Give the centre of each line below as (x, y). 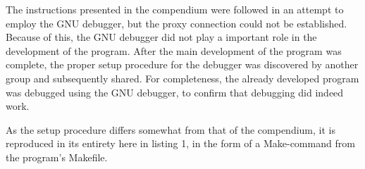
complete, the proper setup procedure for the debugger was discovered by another (182, 64)
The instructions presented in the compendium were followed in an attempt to (175, 9)
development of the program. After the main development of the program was (174, 50)
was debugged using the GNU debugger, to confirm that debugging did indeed (175, 92)
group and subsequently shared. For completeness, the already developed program (182, 78)
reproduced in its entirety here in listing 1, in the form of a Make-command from (180, 143)
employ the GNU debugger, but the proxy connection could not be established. (177, 23)
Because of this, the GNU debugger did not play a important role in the (161, 37)
